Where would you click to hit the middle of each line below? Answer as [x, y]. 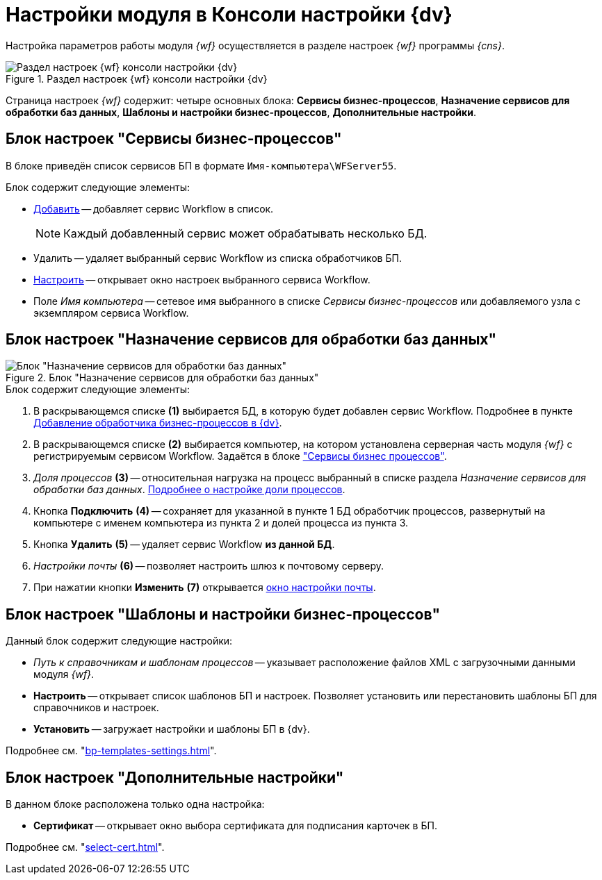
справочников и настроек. [96, 708]
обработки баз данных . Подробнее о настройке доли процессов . [189, 490]
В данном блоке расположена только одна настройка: [135, 804]
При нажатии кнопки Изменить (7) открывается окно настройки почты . [205, 588]
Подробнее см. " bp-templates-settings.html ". [111, 751]
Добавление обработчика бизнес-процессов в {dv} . [158, 423]
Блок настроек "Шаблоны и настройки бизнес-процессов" [223, 614]
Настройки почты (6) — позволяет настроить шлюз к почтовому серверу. [209, 566]
